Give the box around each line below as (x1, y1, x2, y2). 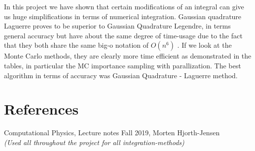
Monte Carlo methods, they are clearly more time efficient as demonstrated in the (4, 51, 252, 61)
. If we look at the (177, 40, 232, 50)
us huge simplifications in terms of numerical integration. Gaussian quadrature (4, 11, 242, 21)
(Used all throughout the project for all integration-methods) (4, 137, 184, 147)
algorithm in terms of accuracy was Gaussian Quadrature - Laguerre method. (4, 70, 238, 80)
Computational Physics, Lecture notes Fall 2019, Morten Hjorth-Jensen (4, 127, 220, 138)
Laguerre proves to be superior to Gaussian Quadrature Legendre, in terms (4, 21, 231, 31)
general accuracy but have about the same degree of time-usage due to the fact (4, 30, 243, 40)
